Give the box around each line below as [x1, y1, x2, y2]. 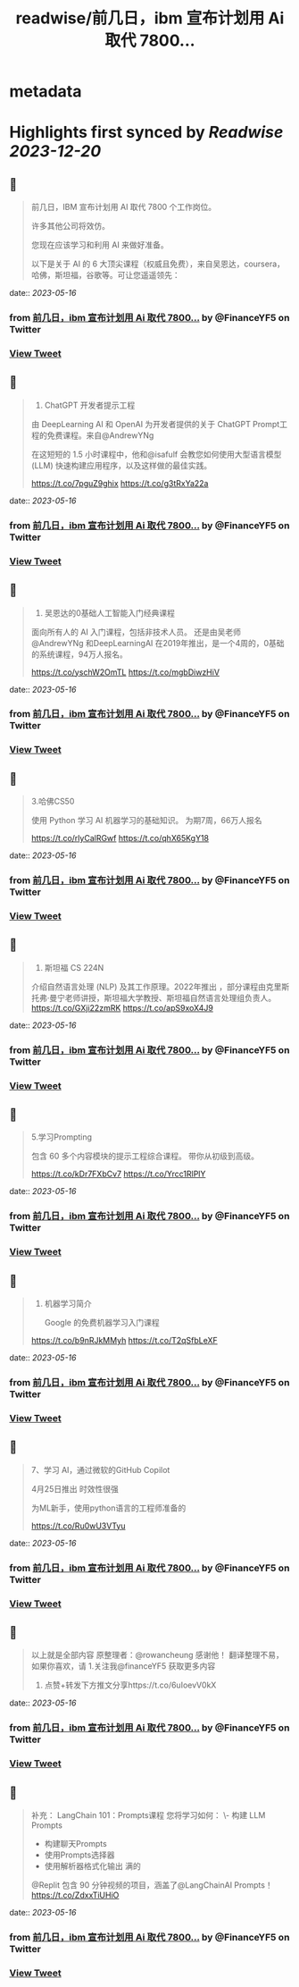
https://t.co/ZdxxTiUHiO [30, 1890, 120, 1900]
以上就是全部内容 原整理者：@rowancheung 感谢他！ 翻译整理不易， [30, 1650, 284, 1661]
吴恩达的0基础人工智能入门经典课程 [44, 607, 176, 618]
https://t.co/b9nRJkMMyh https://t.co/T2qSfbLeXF [30, 1335, 219, 1346]
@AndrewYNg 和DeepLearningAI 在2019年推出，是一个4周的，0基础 [30, 637, 285, 648]
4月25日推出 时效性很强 [30, 1483, 119, 1494]
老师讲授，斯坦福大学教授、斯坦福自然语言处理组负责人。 [64, 992, 277, 1003]
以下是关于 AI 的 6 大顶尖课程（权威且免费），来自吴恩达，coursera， [30, 258, 286, 269]
